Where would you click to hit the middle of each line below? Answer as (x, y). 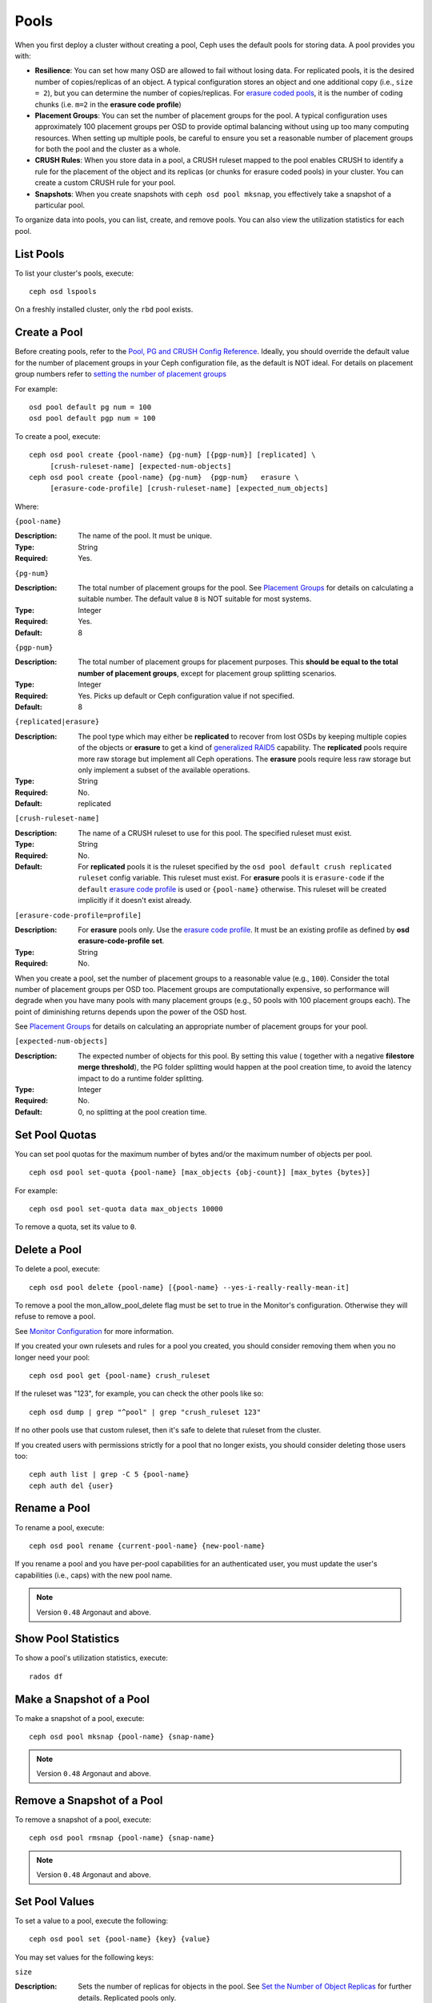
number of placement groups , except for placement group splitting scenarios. (207, 673)
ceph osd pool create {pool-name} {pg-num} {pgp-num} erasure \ (164, 477)
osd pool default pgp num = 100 (92, 418)
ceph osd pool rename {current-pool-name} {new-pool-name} (147, 1546)
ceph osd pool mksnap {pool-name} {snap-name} (122, 1737)
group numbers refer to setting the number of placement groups (121, 374)
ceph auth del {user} (71, 1485)
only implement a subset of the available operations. (164, 770)
